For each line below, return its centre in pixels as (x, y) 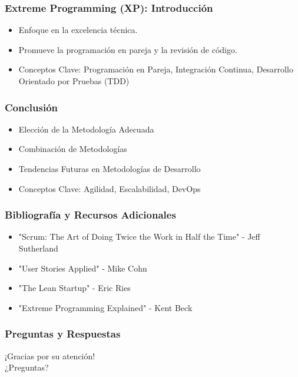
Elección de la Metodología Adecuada (86, 129)
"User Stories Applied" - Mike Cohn (83, 268)
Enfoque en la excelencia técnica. (78, 30)
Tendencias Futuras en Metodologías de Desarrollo (110, 168)
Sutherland (38, 248)
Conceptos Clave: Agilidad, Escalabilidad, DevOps (110, 188)
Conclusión (31, 107)
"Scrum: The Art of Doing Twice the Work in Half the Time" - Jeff (139, 237)
